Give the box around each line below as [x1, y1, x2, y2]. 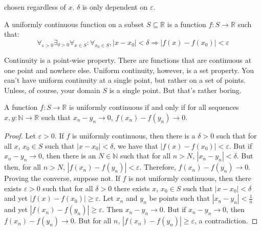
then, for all [4, 161, 41, 172]
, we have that [113, 140, 158, 151]
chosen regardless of [4, 2, 66, 12]
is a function [167, 18, 206, 29]
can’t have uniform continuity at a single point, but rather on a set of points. [4, 75, 246, 85]
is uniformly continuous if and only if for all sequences [69, 102, 239, 112]
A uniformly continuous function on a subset [4, 18, 144, 29]
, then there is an [42, 150, 96, 161]
